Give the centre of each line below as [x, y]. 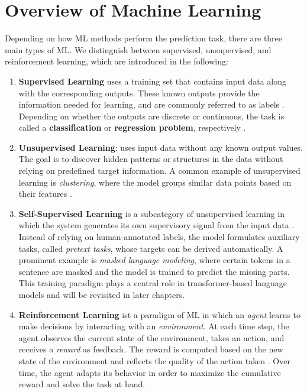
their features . [45, 194]
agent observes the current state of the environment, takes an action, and [151, 337]
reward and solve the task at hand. [82, 384]
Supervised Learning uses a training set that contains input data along [153, 81]
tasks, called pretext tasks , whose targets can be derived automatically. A [151, 248]
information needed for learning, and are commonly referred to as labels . [151, 104]
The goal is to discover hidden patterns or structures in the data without [151, 159]
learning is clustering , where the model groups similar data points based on [155, 182]
